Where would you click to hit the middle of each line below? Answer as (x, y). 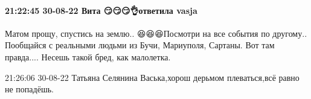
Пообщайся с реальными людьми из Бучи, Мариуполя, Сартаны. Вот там (140, 45)
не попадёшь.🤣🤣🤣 (33, 89)
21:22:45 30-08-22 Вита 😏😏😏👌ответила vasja (101, 10)
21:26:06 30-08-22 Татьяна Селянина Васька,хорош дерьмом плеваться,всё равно (152, 77)
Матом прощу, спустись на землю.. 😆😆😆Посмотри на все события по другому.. (156, 33)
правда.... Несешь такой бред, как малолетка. (88, 56)
